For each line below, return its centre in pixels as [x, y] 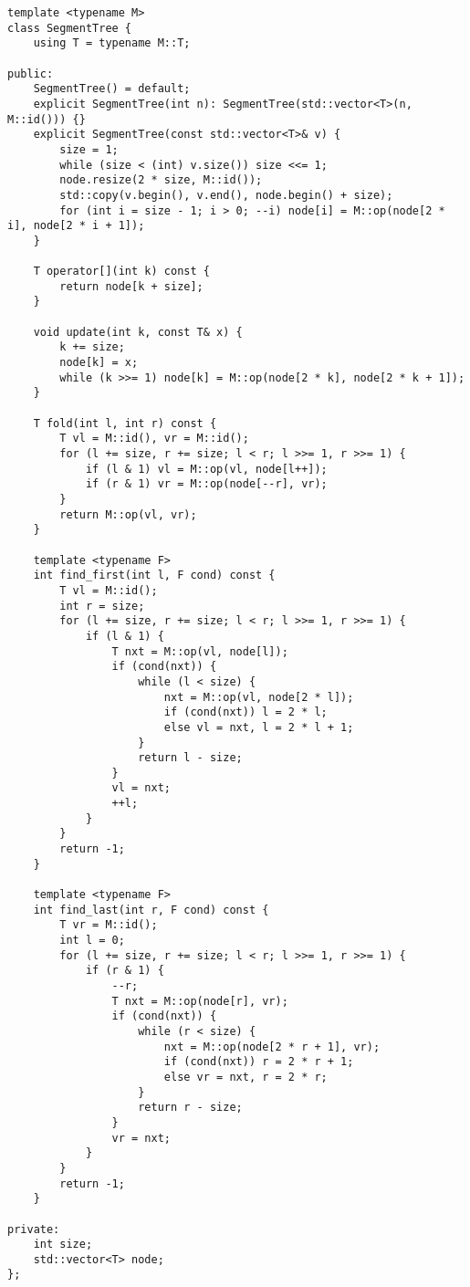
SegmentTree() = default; [112, 89]
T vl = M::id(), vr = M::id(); [154, 439]
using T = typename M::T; [112, 43]
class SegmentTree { [70, 28]
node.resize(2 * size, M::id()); [161, 180]
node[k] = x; [99, 363]
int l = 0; [92, 941]
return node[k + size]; [131, 286]
